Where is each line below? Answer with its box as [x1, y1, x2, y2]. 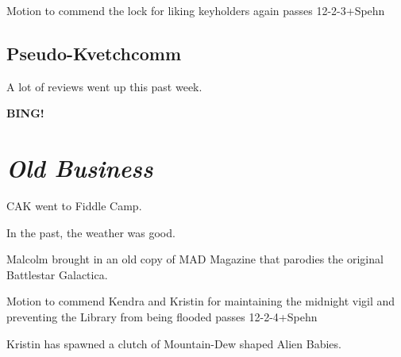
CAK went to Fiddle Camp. [6, 198, 142, 214]
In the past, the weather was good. [6, 224, 175, 240]
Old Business [6, 152, 153, 185]
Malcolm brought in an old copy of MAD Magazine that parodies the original [6, 251, 384, 267]
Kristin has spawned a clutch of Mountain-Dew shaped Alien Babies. [6, 335, 341, 351]
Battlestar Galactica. [6, 266, 108, 282]
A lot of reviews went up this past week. [6, 78, 202, 94]
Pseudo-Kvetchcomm [6, 40, 182, 65]
